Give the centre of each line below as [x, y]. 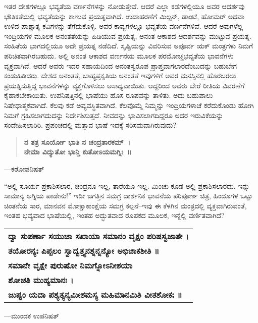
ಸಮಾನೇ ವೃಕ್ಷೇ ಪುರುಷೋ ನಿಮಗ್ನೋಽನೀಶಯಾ [70, 265]
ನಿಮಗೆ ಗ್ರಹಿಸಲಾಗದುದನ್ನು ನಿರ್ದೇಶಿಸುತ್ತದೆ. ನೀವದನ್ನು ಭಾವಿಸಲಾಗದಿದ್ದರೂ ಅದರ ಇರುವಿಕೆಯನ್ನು [114, 115]
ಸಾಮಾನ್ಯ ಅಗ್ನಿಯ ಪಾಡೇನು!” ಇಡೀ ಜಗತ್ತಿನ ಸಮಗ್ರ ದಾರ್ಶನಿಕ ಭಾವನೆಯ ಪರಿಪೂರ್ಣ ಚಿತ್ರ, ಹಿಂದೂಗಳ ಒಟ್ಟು [128, 196]
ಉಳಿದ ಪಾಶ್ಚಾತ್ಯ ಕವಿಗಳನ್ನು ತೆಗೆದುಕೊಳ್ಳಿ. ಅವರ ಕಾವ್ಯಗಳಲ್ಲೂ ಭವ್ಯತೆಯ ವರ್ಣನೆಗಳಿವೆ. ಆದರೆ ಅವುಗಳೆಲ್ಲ [124, 26]
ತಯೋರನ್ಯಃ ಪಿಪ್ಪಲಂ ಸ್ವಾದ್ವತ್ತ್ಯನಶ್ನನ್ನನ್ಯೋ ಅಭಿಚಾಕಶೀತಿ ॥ [84, 250]
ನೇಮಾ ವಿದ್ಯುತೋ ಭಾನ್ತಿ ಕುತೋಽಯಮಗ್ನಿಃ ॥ [78, 152]
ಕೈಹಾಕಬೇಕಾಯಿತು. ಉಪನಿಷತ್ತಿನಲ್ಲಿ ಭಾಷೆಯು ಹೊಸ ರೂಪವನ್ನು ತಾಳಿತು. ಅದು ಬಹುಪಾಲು [109, 95]
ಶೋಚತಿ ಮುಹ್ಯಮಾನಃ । [41, 280]
